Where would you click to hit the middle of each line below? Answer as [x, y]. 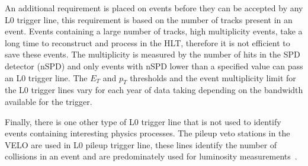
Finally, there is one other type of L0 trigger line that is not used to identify [143, 121]
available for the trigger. [49, 101]
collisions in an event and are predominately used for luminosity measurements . [151, 156]
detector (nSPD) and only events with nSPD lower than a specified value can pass [154, 66]
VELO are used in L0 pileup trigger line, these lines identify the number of [141, 144]
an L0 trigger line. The [46, 77]
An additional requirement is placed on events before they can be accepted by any [154, 8]
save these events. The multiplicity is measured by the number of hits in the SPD [153, 54]
